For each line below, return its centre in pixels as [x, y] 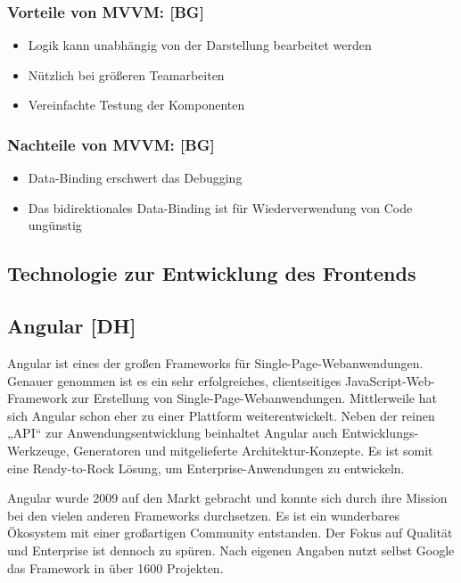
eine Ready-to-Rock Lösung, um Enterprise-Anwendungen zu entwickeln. [206, 468]
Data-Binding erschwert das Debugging [135, 178]
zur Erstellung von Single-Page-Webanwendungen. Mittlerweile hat [254, 398]
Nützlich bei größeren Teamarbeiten [126, 74]
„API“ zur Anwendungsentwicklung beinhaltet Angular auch [173, 433]
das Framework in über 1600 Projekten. [115, 567]
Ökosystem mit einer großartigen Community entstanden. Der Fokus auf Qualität [230, 533]
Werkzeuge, [38, 450]
